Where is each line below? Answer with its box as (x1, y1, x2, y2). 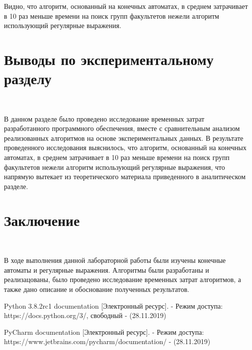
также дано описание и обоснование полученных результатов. (4, 284, 189, 294)
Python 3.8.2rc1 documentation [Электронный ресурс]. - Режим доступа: (4, 300, 223, 311)
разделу (4, 68, 52, 89)
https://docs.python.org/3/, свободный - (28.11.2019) (4, 310, 166, 320)
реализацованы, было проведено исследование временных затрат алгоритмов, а (4, 274, 241, 285)
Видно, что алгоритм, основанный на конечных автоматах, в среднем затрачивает (4, 1, 248, 11)
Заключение (4, 210, 80, 230)
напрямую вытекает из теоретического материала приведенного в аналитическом (4, 171, 246, 182)
